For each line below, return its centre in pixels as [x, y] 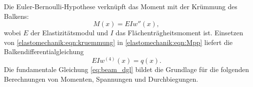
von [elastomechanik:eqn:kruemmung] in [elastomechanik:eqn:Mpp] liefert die [118, 42]
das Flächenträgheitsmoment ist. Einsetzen [179, 33]
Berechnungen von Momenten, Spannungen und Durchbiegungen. [101, 79]
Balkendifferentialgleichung [44, 51]
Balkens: [17, 16]
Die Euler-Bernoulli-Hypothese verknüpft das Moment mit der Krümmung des [121, 6]
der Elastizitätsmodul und [69, 33]
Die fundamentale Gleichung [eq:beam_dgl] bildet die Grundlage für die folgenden [126, 69]
